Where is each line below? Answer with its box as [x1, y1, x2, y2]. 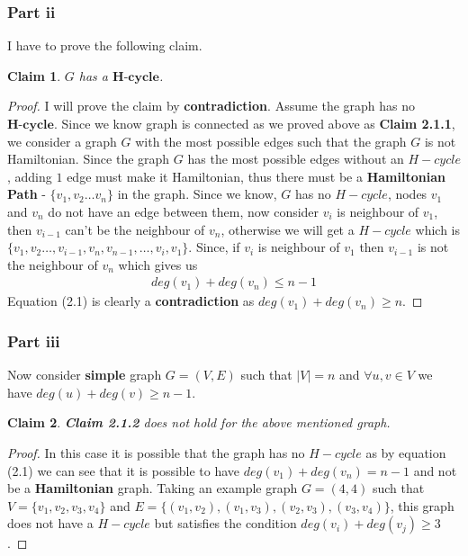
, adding [7, 166, 52, 185]
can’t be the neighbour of [65, 220, 205, 238]
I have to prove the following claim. [7, 36, 202, 55]
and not [413, 461, 457, 480]
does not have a [7, 514, 94, 533]
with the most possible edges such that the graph [135, 131, 407, 150]
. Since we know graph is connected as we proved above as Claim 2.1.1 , [53, 114, 455, 132]
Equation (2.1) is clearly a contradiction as [7, 291, 255, 310]
